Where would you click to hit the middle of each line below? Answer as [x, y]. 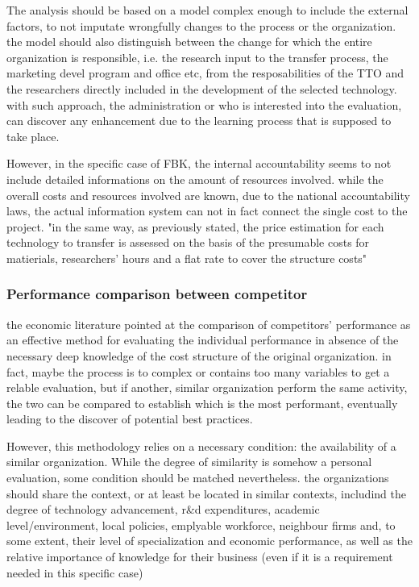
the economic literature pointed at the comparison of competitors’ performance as [209, 324]
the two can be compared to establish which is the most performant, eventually [202, 403]
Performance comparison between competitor [157, 294]
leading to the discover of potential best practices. [130, 419]
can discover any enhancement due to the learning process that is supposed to [199, 121]
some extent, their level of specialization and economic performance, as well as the [209, 541]
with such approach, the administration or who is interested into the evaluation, [204, 104]
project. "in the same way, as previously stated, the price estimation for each [195, 226]
